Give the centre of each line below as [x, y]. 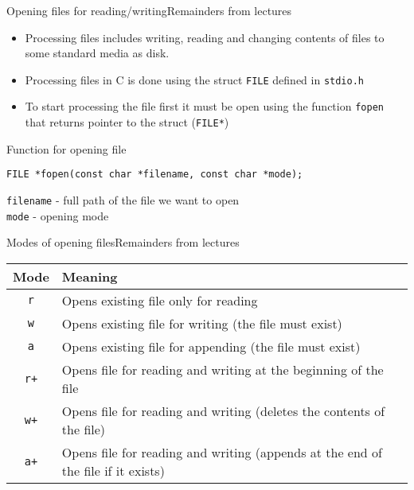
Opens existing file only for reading [160, 300]
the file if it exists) [113, 470]
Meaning [90, 276]
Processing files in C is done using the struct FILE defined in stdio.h [195, 79]
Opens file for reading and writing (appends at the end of [222, 452]
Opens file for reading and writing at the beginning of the [223, 369]
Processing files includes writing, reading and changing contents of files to [205, 37]
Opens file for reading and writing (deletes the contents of [223, 410]
